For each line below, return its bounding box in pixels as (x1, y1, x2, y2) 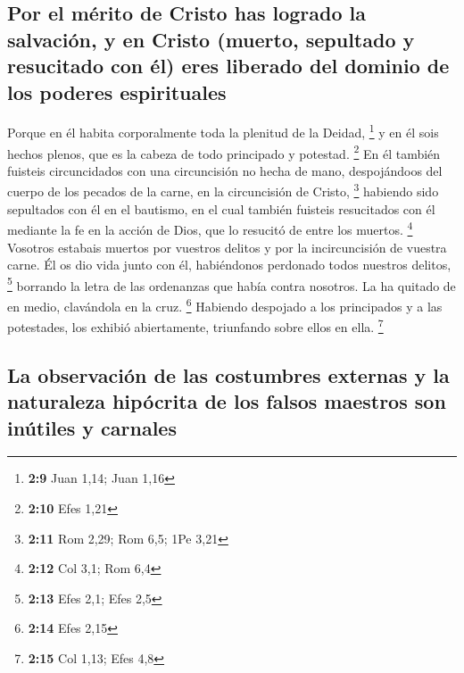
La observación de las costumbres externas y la (7, 361, 450, 388)
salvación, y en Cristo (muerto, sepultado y (7, 25, 415, 53)
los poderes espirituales (7, 78, 227, 105)
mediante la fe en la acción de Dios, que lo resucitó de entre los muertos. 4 (7, 218, 413, 238)
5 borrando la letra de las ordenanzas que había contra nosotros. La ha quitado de (7, 273, 456, 295)
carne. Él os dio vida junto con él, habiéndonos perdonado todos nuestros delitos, (7, 255, 452, 274)
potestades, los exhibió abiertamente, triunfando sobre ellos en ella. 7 (7, 315, 384, 336)
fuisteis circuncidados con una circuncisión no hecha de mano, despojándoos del (7, 161, 443, 179)
